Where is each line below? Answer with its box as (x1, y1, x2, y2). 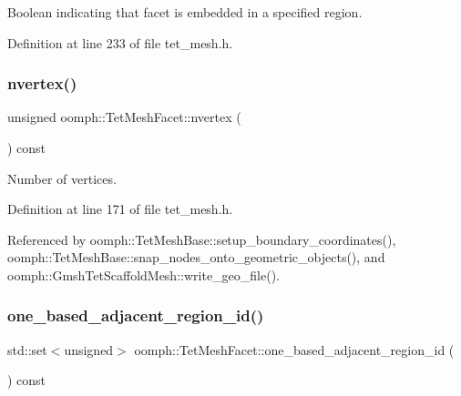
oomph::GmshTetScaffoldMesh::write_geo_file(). (7, 265, 280, 284)
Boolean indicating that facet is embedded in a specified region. (7, 3, 363, 21)
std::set (7, 340, 47, 359)
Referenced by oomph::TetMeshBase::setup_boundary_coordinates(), (7, 229, 396, 249)
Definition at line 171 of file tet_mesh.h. (7, 199, 233, 218)
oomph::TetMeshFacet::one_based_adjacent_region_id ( (134, 340, 455, 359)
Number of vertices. (7, 168, 117, 188)
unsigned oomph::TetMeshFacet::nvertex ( (7, 107, 241, 127)
